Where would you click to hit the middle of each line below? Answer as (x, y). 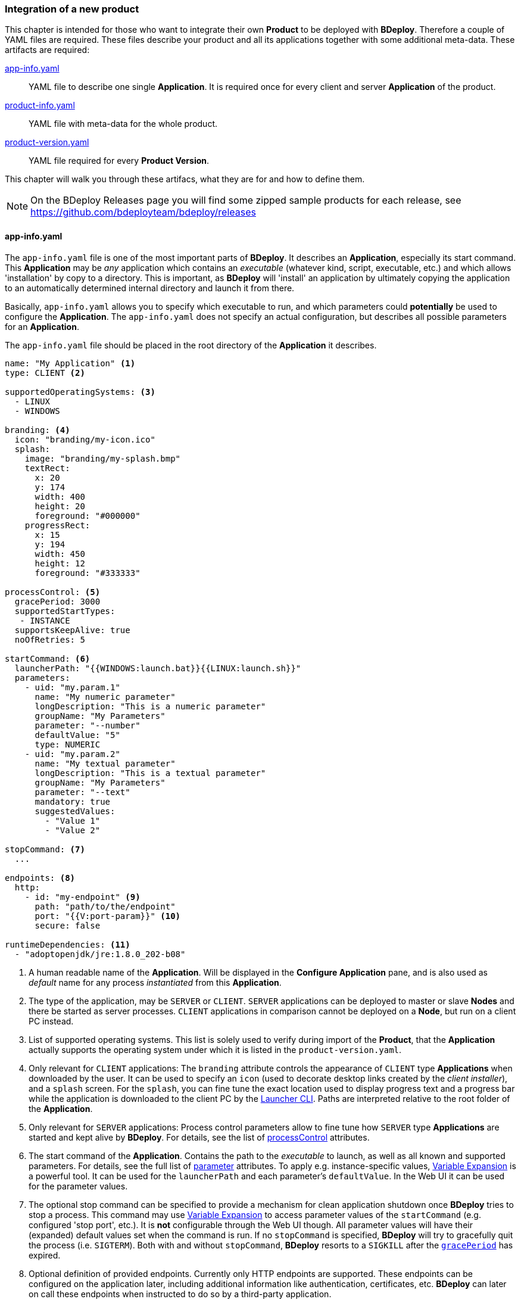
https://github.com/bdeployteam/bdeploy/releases (143, 212)
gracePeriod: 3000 (57, 601)
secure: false (68, 925)
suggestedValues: (75, 811)
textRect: (47, 468)
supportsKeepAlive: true (72, 630)
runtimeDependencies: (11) (68, 944)
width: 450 (60, 554)
